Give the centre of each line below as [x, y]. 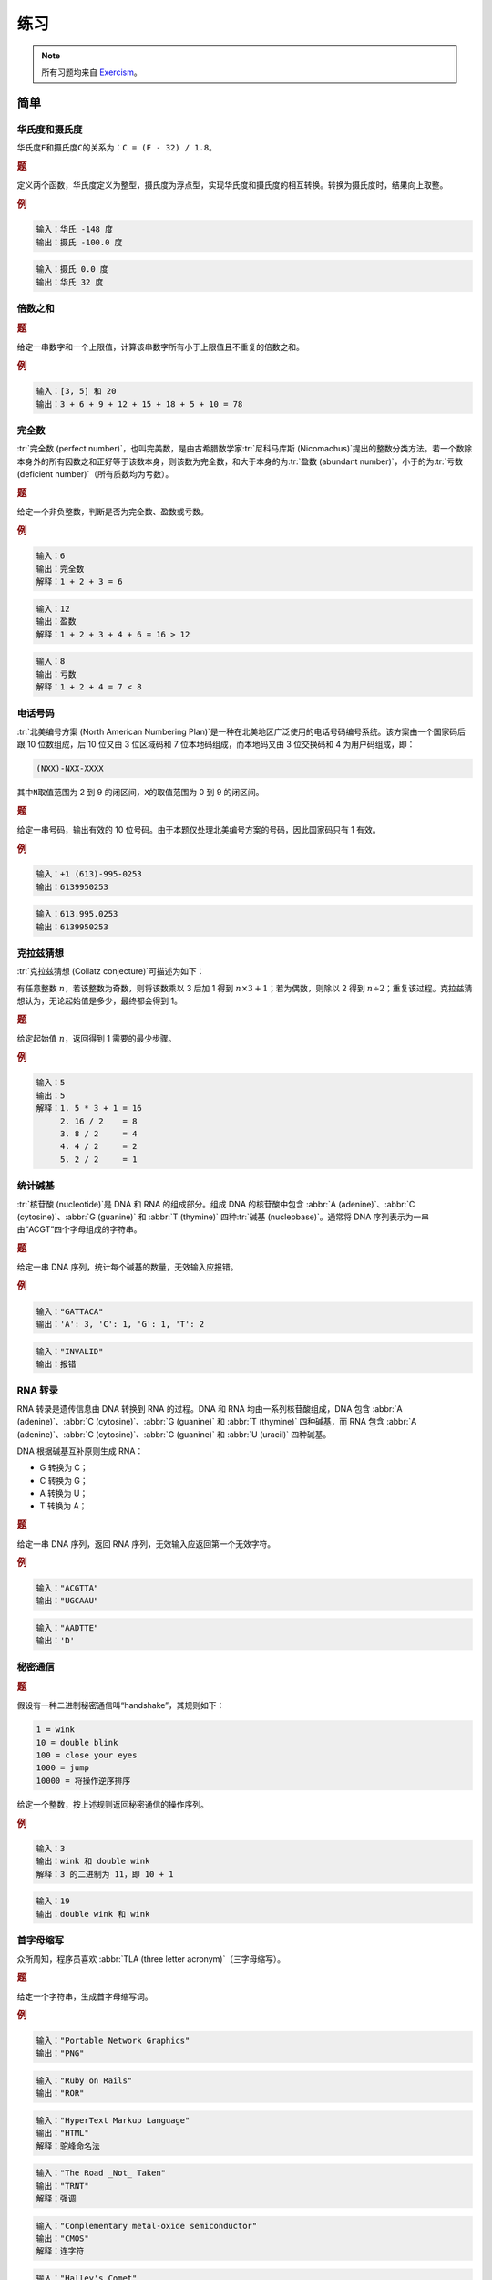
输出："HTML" [63, 2133]
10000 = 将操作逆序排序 [83, 1780]
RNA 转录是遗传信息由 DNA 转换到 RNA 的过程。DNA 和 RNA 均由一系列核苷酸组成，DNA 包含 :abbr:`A [210, 1408]
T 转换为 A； [63, 1506]
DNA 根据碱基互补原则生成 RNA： [80, 1451]
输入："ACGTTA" [67, 1588]
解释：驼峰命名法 [68, 2146]
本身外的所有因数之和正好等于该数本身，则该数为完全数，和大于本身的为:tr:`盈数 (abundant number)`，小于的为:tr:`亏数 [240, 461]
